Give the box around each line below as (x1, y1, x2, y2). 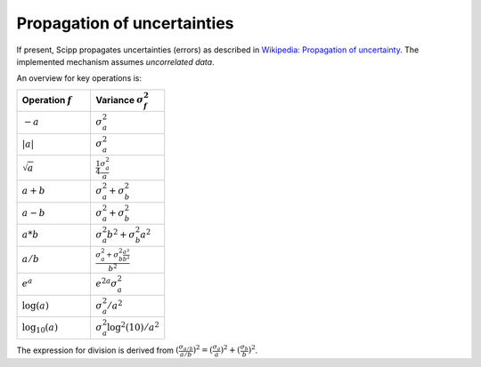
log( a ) (21, 299, 49, 311)
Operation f (21, 93, 72, 106)
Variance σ (95, 93, 144, 106)
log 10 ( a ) (21, 322, 58, 335)
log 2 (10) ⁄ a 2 (107, 320, 159, 333)
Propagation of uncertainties (16, 13, 235, 33)
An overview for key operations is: (16, 73, 143, 84)
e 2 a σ (95, 275, 118, 290)
